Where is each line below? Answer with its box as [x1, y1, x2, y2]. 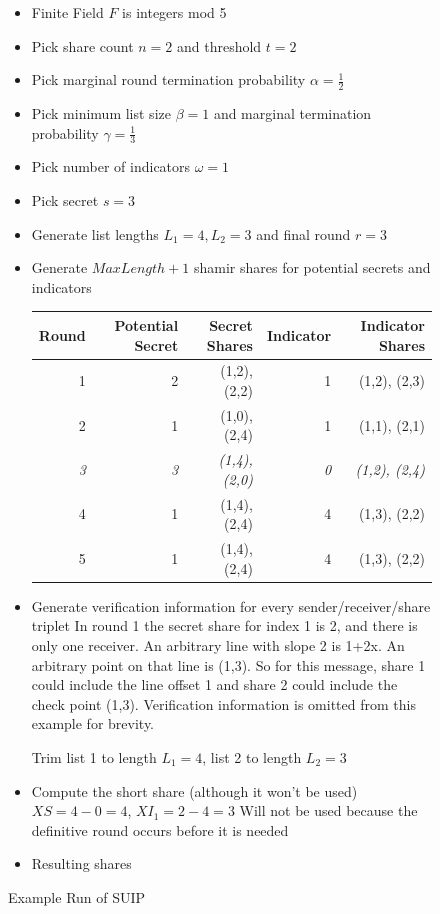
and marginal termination [213, 103, 372, 124]
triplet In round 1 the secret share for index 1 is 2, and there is [31, 615, 418, 636]
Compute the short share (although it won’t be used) [31, 780, 358, 801]
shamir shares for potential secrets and [193, 257, 431, 278]
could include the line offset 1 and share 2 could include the [31, 674, 398, 695]
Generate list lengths [31, 223, 159, 244]
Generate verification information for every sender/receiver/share [31, 595, 431, 616]
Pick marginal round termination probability [31, 69, 306, 90]
